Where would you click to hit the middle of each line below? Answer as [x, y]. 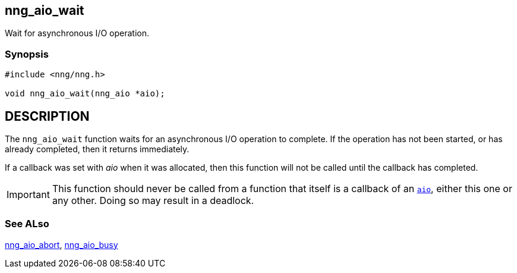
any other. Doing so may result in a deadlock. [153, 201]
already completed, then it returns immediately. [97, 149]
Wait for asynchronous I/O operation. [77, 33]
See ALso [27, 224]
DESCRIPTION [47, 116]
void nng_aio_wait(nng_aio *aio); [85, 94]
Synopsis [27, 54]
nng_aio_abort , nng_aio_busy [62, 244]
